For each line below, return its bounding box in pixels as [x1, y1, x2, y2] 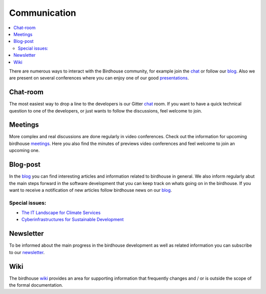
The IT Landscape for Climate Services [21, 210, 101, 216]
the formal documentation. [9, 282, 64, 288]
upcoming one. [9, 147, 40, 153]
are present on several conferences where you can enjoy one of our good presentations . [9, 75, 189, 81]
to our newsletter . [9, 249, 45, 255]
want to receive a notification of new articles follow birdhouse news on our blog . [9, 187, 172, 193]
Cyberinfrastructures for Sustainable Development [21, 217, 124, 222]
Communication [9, 7, 76, 18]
